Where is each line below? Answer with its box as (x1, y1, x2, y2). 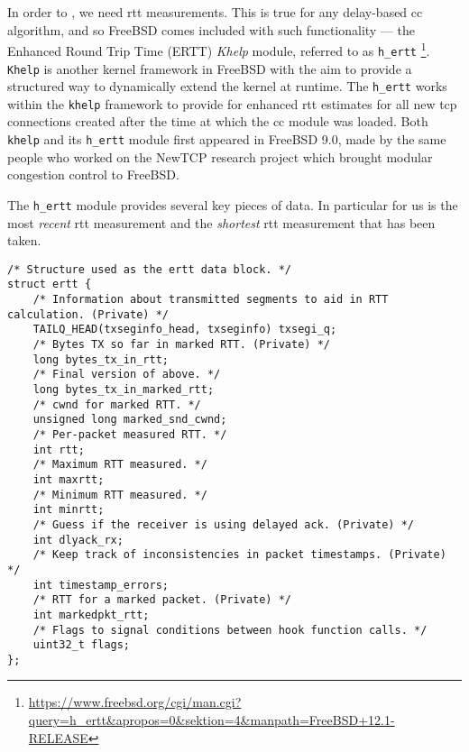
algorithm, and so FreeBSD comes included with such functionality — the (7, 20, 416, 39)
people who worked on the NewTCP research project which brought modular (7, 147, 433, 166)
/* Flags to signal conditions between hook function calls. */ (32, 623, 428, 637)
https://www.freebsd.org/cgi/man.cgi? (28, 692, 242, 711)
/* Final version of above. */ (32, 368, 221, 381)
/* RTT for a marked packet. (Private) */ (32, 593, 291, 607)
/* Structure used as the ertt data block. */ (7, 262, 291, 276)
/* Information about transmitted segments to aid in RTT (32, 293, 389, 307)
